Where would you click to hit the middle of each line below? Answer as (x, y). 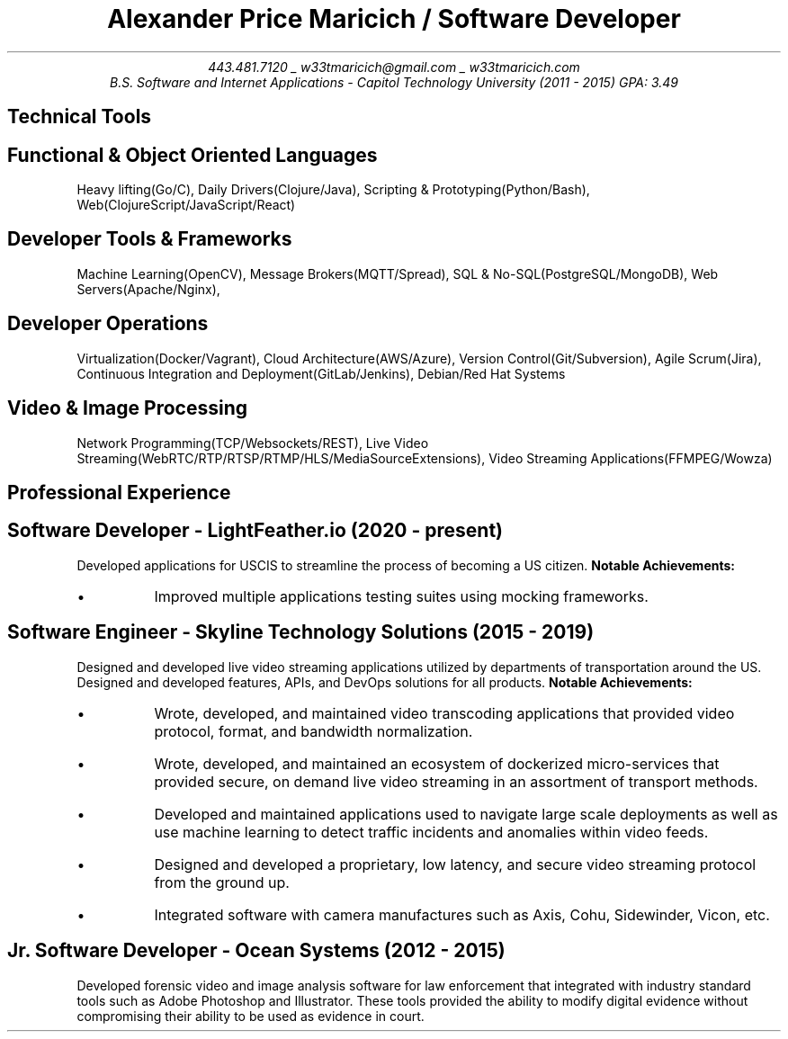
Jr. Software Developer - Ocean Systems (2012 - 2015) (256, 951)
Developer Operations (108, 324)
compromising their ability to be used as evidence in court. (251, 1016)
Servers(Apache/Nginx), (148, 289)
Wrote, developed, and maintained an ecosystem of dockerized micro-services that (437, 763)
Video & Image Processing (128, 408)
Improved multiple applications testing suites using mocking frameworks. (401, 596)
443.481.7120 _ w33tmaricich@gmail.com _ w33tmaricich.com (394, 67)
